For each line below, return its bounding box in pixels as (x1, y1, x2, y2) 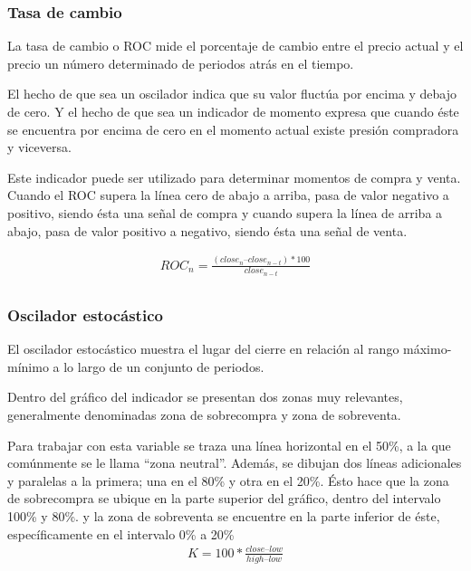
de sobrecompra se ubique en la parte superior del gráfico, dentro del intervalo (7, 489, 441, 508)
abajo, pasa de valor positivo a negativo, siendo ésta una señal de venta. (7, 221, 408, 240)
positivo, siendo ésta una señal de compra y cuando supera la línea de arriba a (7, 203, 443, 222)
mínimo (7, 357, 49, 376)
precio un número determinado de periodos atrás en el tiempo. (7, 53, 354, 72)
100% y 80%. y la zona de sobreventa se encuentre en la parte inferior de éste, (7, 507, 440, 526)
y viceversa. (7, 138, 72, 157)
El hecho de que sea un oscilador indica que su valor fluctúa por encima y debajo (7, 84, 457, 103)
